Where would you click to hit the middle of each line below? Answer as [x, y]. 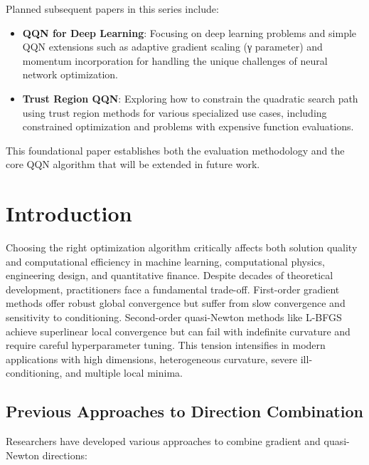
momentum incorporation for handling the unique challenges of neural [175, 60]
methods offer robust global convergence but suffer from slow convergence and [176, 303]
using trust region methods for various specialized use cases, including [175, 112]
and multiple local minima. [124, 373]
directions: [65, 455]
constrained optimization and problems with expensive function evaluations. [188, 126]
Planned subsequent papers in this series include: [112, 9]
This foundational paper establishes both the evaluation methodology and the [175, 150]
